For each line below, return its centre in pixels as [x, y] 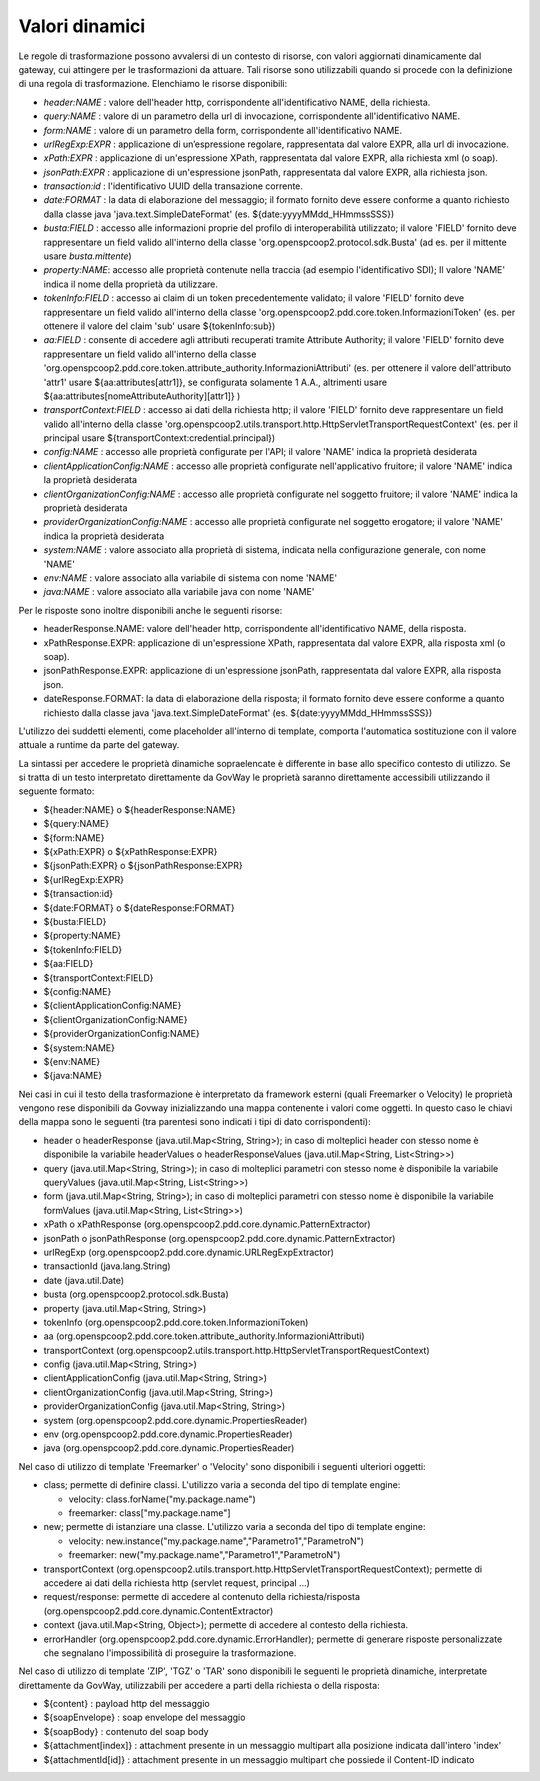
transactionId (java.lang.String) [107, 1266]
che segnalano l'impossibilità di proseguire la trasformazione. [170, 1652]
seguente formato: [56, 791]
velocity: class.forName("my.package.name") [162, 1499]
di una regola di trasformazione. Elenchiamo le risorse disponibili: [153, 84]
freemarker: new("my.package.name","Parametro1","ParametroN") [204, 1555]
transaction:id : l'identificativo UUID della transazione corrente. [173, 186]
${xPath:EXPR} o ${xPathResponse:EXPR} [130, 852]
